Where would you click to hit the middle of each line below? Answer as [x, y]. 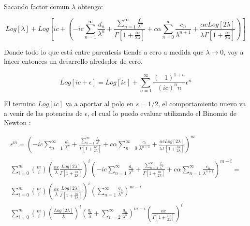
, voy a [234, 51]
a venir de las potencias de [43, 113]
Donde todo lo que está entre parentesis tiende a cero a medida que [104, 51]
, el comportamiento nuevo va [202, 104]
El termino [20, 104]
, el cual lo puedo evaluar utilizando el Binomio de [162, 113]
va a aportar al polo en [99, 104]
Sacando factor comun [37, 6]
